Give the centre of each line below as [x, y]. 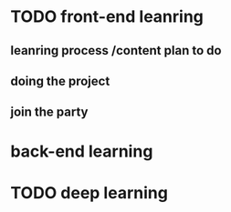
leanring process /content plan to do [116, 50]
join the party [49, 112]
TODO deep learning [89, 192]
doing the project [60, 81]
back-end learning [82, 151]
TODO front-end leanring [107, 17]
